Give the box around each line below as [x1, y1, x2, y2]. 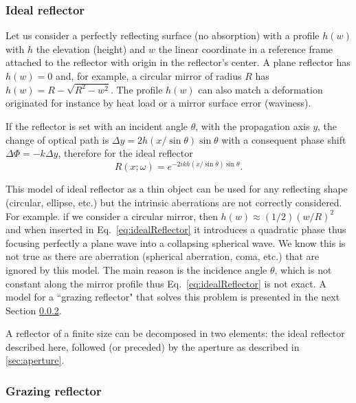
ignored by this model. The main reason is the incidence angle [5, 262, 267, 276]
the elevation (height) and [36, 41, 146, 56]
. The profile [110, 82, 163, 96]
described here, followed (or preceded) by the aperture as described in [5, 339, 300, 353]
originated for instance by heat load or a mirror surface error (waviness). [5, 96, 311, 110]
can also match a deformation [198, 82, 323, 96]
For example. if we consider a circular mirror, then [5, 208, 218, 223]
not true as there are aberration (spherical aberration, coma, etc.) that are [5, 249, 320, 263]
